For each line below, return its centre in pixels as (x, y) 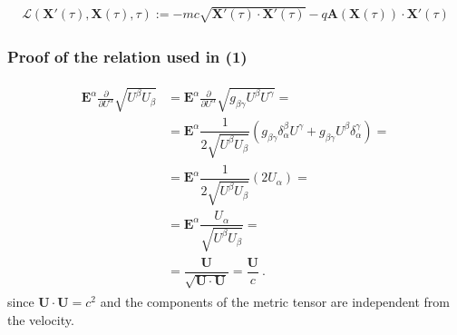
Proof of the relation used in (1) (127, 56)
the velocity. (41, 319)
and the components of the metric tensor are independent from (275, 302)
